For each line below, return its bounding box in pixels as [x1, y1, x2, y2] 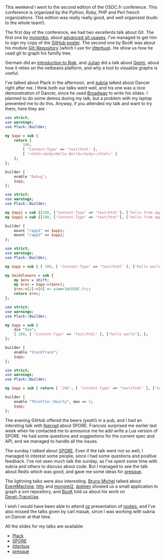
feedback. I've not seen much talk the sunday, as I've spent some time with [5, 458, 158, 464]
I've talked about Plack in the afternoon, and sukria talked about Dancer [5, 80, 150, 85]
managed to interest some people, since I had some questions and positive [5, 453, 157, 459]
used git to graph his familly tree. [5, 50, 72, 56]
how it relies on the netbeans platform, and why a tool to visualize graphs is [5, 65, 158, 71]
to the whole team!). [5, 20, 46, 26]
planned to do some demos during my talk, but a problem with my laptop [5, 95, 152, 101]
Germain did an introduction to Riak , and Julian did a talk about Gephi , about [5, 60, 160, 65]
